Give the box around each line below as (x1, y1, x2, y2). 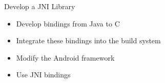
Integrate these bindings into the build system (16, 35, 161, 46)
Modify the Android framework (16, 52, 115, 63)
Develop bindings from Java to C (16, 18, 120, 29)
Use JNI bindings (16, 69, 71, 80)
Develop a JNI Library (4, 1, 75, 11)
